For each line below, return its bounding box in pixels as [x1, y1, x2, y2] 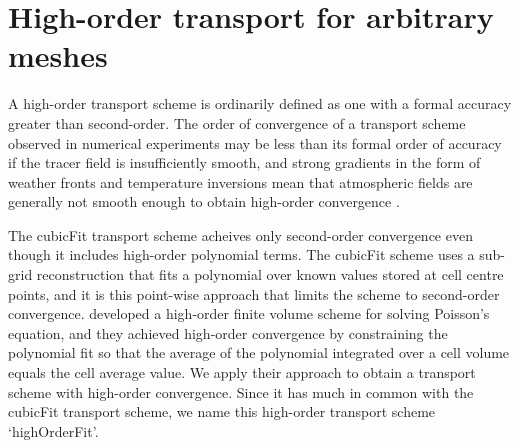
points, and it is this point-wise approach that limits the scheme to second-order [8, 283, 500, 304]
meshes [8, 35, 108, 76]
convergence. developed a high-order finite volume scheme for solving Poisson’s [8, 303, 490, 324]
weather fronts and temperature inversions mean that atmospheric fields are [8, 171, 473, 192]
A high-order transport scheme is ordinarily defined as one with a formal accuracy [8, 93, 512, 114]
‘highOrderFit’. [8, 420, 99, 441]
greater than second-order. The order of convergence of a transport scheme [8, 112, 466, 133]
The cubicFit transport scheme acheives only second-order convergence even [8, 224, 473, 245]
